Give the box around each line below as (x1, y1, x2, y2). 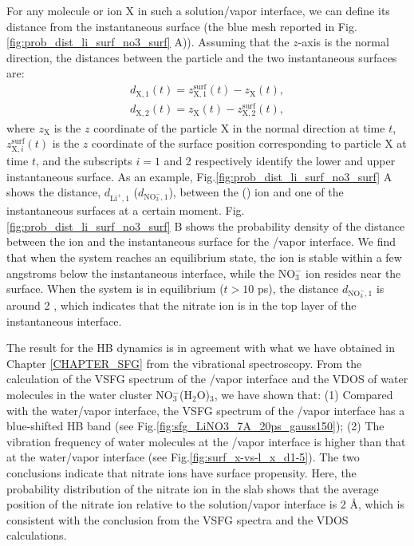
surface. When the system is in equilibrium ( (6, 280, 224, 297)
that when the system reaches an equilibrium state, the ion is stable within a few (6, 248, 402, 265)
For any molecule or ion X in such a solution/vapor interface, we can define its (6, 2, 390, 18)
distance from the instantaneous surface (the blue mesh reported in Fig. (6, 18, 357, 34)
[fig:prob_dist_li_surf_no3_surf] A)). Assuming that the (6, 34, 290, 50)
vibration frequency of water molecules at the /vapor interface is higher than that (6, 433, 406, 449)
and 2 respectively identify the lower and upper (164, 152, 396, 169)
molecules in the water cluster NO (6, 386, 173, 402)
